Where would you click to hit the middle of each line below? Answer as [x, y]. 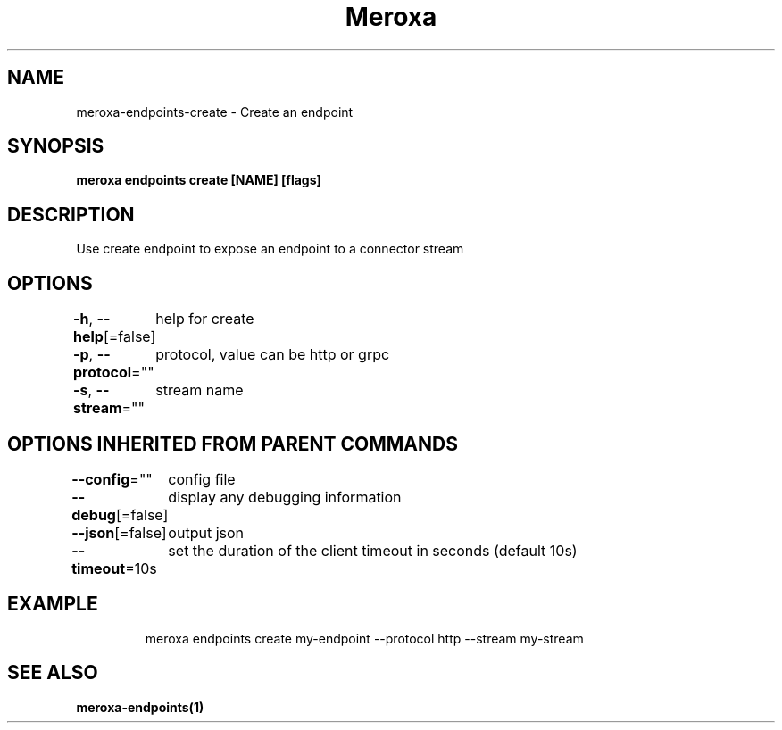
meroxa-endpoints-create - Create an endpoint [215, 112]
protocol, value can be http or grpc [273, 355]
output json [206, 532]
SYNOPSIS [56, 146]
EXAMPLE [53, 604]
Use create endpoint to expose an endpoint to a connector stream [270, 249]
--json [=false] [119, 532]
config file [202, 479]
